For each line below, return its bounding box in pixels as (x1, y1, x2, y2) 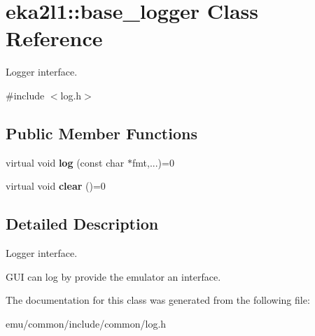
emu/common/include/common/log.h (6, 316, 167, 330)
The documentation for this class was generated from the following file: (6, 293, 310, 307)
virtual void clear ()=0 (6, 178, 106, 193)
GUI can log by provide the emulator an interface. (6, 269, 221, 283)
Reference (6, 24, 103, 52)
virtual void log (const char (6, 155, 125, 169)
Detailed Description (6, 213, 159, 234)
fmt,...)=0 (132, 155, 174, 169)
